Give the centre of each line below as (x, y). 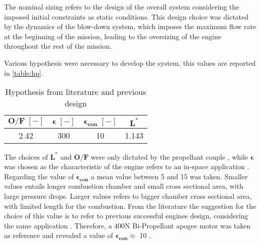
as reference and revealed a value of (59, 235)
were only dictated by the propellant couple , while (170, 156)
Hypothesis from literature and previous (76, 92)
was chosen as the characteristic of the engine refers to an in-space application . (127, 166)
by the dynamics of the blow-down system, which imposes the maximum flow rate (130, 26)
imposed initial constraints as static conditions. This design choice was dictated (126, 16)
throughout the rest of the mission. (58, 46)
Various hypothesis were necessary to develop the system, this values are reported (130, 63)
